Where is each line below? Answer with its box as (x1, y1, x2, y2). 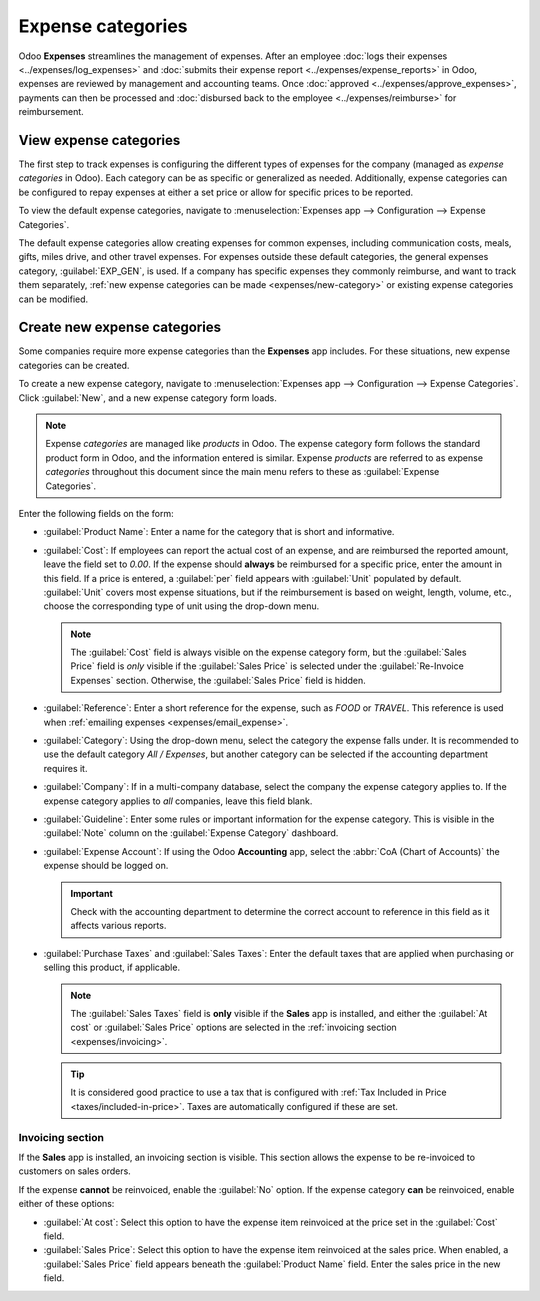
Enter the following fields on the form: (18, 507, 174, 519)
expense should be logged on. (43, 860, 169, 872)
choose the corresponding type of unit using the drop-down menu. (43, 600, 320, 612)
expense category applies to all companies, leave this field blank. (43, 795, 313, 807)
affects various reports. (70, 920, 167, 932)
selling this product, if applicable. (43, 961, 180, 974)
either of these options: (18, 1198, 115, 1210)
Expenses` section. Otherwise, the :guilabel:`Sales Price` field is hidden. (70, 674, 366, 686)
